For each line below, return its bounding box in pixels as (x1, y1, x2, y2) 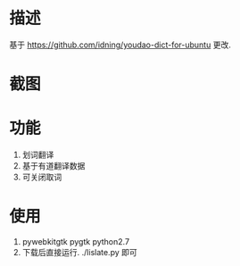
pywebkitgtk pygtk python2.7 (21, 237, 130, 246)
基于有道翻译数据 (21, 161, 86, 171)
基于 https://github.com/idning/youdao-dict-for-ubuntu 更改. (9, 39, 232, 50)
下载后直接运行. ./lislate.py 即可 (21, 247, 138, 257)
